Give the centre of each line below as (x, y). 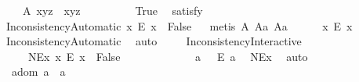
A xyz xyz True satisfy (112, 10)
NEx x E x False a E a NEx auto (168, 56)
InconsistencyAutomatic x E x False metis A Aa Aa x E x (179, 25)
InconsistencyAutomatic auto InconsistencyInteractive (154, 41)
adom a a (38, 71)
